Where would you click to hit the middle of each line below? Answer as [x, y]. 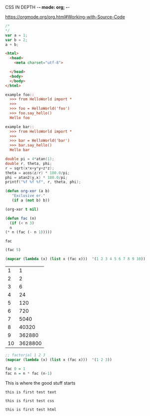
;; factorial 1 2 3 [25, 355]
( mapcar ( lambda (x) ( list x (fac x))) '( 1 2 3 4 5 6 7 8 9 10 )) [75, 259]
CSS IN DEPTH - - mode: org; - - [37, 7]
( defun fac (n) [21, 218]
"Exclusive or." [29, 196]
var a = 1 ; [16, 35]
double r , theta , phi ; [29, 163]
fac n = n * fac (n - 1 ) [29, 373]
